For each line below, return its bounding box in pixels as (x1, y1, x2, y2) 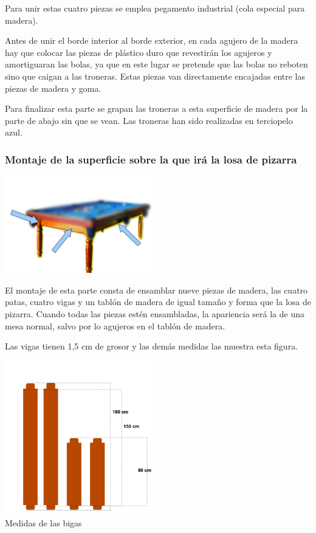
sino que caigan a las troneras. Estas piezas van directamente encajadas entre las (5, 69, 306, 82)
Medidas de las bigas (5, 516, 82, 529)
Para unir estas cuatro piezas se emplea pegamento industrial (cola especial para (5, 2, 305, 14)
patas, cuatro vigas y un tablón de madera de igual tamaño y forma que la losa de (5, 295, 311, 308)
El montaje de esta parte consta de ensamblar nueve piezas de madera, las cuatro (5, 283, 308, 296)
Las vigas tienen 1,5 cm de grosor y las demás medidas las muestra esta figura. (5, 340, 298, 352)
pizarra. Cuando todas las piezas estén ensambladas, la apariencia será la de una (5, 308, 305, 320)
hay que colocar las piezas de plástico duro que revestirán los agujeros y (5, 46, 272, 58)
